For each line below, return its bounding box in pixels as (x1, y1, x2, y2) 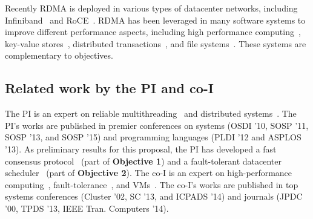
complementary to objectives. (5, 49, 113, 62)
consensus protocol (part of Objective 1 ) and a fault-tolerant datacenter (5, 154, 282, 167)
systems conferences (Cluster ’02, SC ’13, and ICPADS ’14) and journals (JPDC (5, 190, 303, 203)
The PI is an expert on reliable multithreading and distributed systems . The (5, 107, 297, 120)
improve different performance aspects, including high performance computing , (5, 25, 301, 38)
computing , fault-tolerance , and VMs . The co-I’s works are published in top (5, 178, 298, 191)
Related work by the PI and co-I (5, 79, 214, 97)
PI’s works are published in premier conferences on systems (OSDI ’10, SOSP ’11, (5, 119, 309, 131)
